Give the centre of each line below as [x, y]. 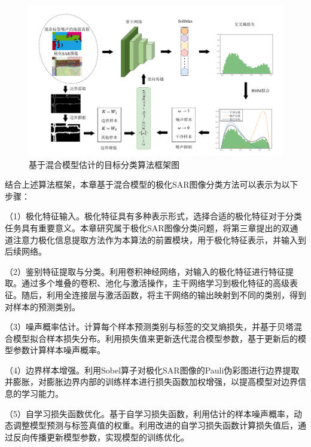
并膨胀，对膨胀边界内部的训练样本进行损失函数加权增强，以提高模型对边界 [151, 382]
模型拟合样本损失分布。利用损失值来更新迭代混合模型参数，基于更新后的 [155, 338]
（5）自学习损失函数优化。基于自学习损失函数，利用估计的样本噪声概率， [149, 413]
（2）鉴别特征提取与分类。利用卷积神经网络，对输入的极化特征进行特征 [145, 271]
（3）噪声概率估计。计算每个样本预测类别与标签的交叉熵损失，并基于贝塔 [149, 327]
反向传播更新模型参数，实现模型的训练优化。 [101, 437]
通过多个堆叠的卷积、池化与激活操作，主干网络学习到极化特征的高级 [155, 283]
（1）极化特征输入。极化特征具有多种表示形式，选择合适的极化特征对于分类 [153, 216]
